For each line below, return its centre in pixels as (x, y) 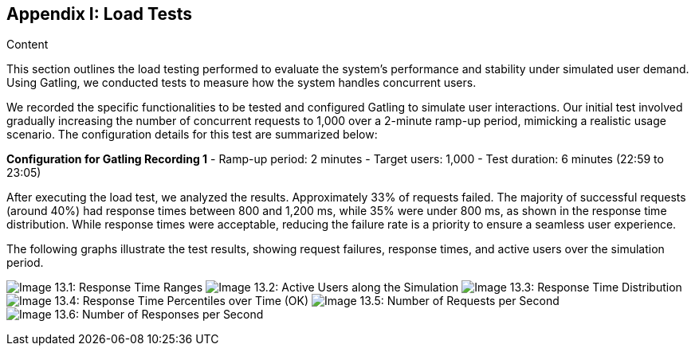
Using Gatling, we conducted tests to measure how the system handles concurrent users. (241, 83)
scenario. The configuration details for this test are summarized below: (192, 135)
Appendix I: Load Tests (100, 14)
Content (27, 45)
